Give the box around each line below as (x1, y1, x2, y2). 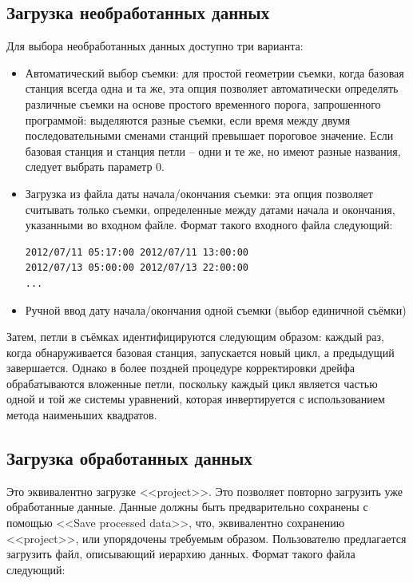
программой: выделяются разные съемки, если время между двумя (25, 111, 351, 128)
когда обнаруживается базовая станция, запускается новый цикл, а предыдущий (6, 343, 395, 360)
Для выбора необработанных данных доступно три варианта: (6, 38, 304, 54)
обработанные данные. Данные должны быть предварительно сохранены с (6, 498, 368, 515)
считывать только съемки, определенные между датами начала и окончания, (25, 200, 395, 217)
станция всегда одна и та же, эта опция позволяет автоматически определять (25, 80, 399, 97)
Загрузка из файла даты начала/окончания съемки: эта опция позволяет (25, 184, 373, 201)
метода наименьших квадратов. (6, 407, 157, 423)
